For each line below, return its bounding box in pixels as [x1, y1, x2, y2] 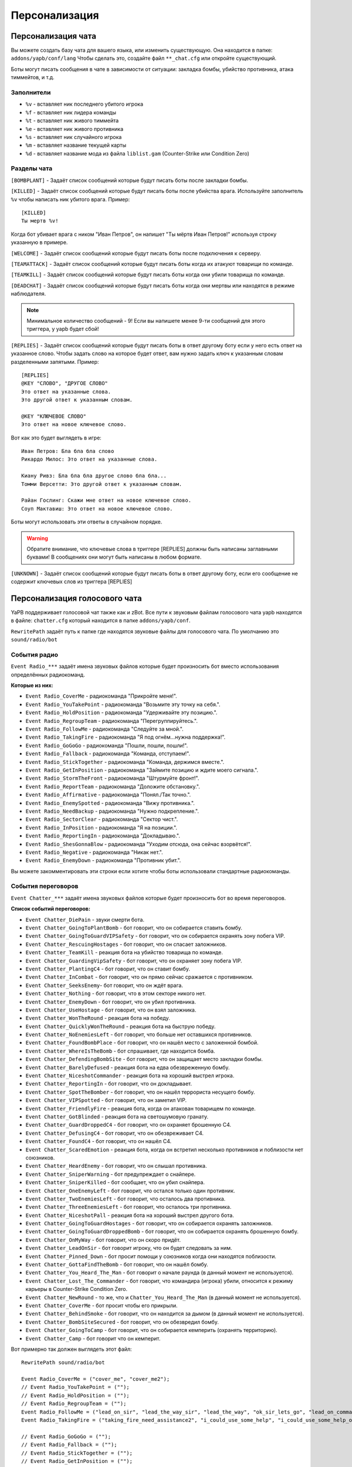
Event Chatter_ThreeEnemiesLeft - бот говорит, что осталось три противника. [25, 1204, 232, 1211]
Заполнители [11, 89, 51, 96]
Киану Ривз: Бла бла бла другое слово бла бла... [21, 472, 167, 479]
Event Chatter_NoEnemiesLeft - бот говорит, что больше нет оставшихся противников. [25, 1031, 252, 1038]
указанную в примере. [11, 239, 68, 246]
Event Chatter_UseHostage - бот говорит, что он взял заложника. [25, 1006, 197, 1013]
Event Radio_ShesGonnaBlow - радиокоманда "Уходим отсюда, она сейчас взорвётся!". [25, 840, 252, 847]
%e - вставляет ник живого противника [25, 125, 124, 132]
